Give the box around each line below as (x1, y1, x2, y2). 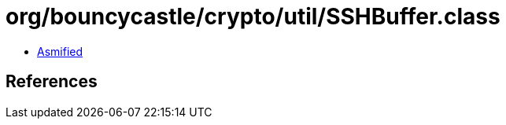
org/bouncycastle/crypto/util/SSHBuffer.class (6, 3, 500, 30)
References (6, 72, 98, 92)
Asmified (37, 44, 83, 58)
